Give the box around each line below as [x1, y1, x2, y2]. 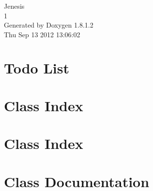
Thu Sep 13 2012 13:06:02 [4, 29, 80, 39]
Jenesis [4, 1, 25, 11]
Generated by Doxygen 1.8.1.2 [4, 20, 93, 30]
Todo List [4, 58, 69, 77]
